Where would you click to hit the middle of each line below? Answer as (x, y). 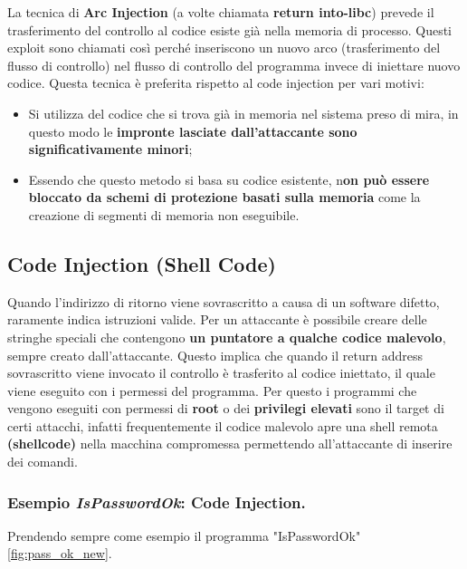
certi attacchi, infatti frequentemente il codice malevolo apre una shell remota (223, 425)
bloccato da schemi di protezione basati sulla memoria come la (224, 197)
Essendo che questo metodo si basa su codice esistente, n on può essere (229, 179)
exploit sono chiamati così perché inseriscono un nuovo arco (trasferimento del (224, 48)
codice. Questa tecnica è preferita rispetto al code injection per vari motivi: (216, 83)
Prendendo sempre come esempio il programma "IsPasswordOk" (184, 535)
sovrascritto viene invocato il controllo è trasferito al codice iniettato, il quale (221, 373)
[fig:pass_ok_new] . (60, 553)
